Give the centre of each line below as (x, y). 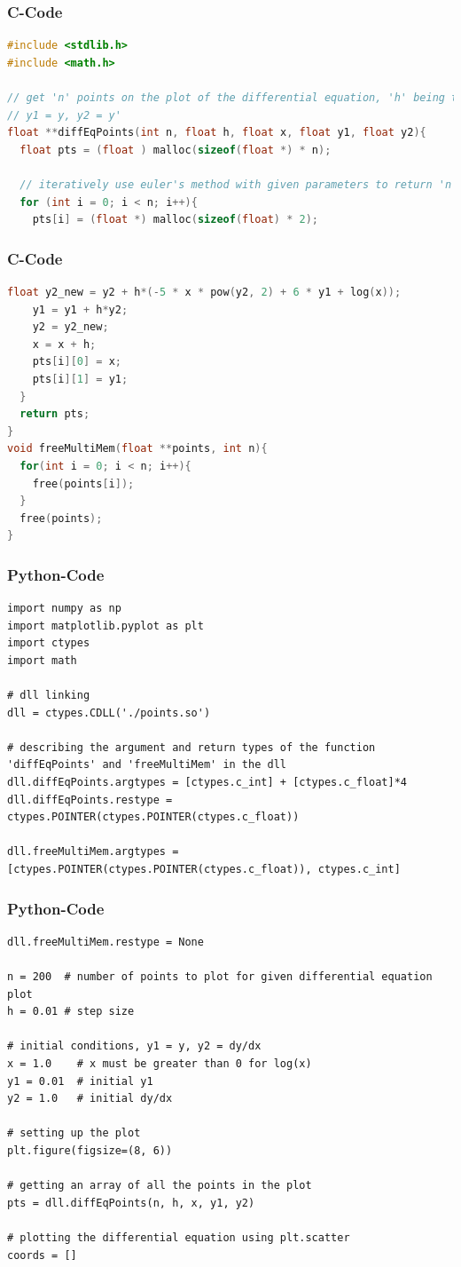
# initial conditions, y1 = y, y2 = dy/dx (134, 1046)
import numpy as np (64, 609)
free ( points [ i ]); (83, 483)
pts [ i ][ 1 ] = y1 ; (80, 379)
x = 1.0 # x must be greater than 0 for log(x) (160, 1063)
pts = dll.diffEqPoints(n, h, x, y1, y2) (131, 1203)
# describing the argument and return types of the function (191, 747)
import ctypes (49, 643)
